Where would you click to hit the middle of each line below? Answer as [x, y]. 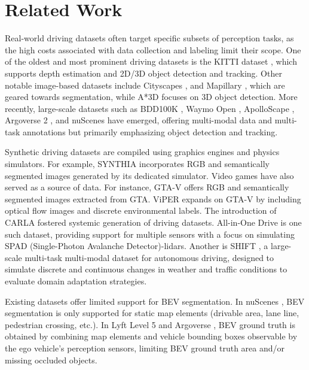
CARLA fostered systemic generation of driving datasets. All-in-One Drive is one [153, 222]
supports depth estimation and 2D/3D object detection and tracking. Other [143, 73]
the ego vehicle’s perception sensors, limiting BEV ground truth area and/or [145, 348]
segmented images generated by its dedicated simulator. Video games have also [149, 175]
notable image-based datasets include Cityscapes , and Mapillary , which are [145, 85]
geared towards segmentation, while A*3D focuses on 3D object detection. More [151, 97]
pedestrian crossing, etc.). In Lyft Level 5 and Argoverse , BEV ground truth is [150, 324]
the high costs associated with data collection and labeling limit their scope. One [153, 49]
